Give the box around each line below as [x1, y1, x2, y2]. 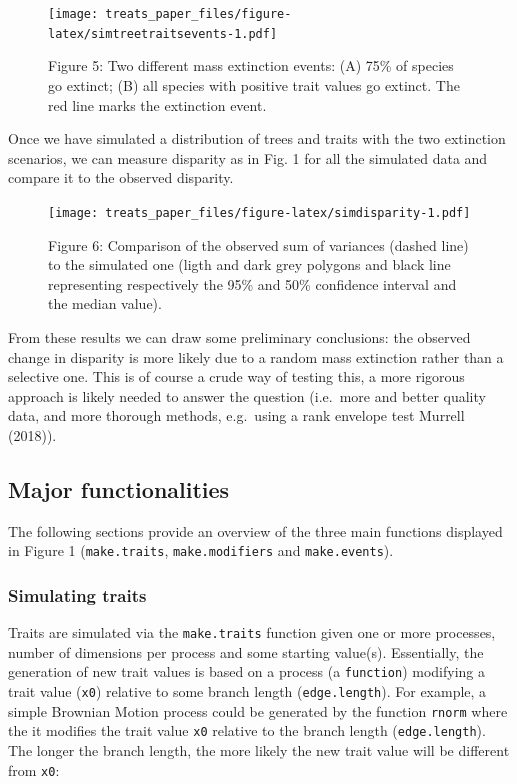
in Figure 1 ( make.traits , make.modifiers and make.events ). [8, 540, 394, 561]
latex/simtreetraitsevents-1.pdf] [48, 26, 278, 41]
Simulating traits [8, 582, 147, 607]
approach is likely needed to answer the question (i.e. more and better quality [8, 385, 486, 406]
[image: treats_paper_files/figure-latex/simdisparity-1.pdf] [48, 205, 471, 220]
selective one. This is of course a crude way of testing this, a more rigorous [8, 366, 465, 387]
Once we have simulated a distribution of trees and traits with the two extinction [8, 128, 506, 149]
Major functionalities [8, 473, 230, 504]
